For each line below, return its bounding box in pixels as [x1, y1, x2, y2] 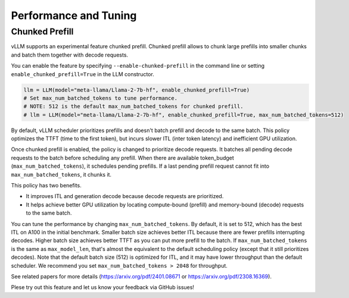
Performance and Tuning [11, 9, 137, 22]
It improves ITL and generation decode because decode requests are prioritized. [26, 193, 224, 200]
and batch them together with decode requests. [11, 51, 128, 58]
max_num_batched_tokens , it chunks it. [11, 171, 112, 178]
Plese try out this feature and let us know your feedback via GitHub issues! [11, 284, 195, 291]
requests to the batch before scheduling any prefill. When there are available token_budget [11, 154, 235, 161]
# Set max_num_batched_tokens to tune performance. [23, 95, 178, 101]
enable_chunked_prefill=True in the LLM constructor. [11, 70, 154, 77]
